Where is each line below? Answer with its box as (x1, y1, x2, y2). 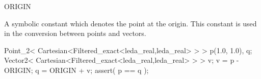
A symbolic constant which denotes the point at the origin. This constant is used (4, 18, 257, 28)
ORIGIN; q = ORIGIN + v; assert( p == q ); (4, 64, 149, 75)
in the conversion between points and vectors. (4, 28, 146, 38)
